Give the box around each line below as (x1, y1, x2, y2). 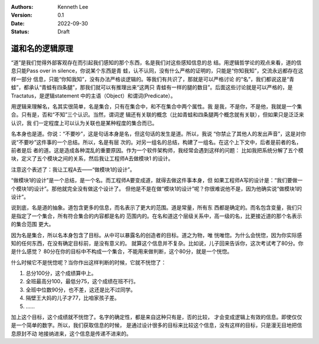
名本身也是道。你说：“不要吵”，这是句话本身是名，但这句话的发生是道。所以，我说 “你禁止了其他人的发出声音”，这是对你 (11, 130, 307, 137)
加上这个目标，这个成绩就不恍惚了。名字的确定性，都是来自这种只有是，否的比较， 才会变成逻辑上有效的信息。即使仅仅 (11, 313, 302, 321)
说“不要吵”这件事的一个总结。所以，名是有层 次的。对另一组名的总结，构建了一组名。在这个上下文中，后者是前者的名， (11, 139, 302, 146)
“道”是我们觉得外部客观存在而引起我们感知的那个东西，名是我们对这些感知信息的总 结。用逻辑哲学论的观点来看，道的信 (11, 59, 302, 66)
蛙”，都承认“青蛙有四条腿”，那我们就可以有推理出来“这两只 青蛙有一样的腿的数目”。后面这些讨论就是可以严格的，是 (11, 84, 293, 91)
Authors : (11, 4, 34, 10)
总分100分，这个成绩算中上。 (25, 270, 97, 277)
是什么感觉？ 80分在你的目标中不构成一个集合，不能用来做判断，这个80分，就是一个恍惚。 (11, 248, 233, 255)
